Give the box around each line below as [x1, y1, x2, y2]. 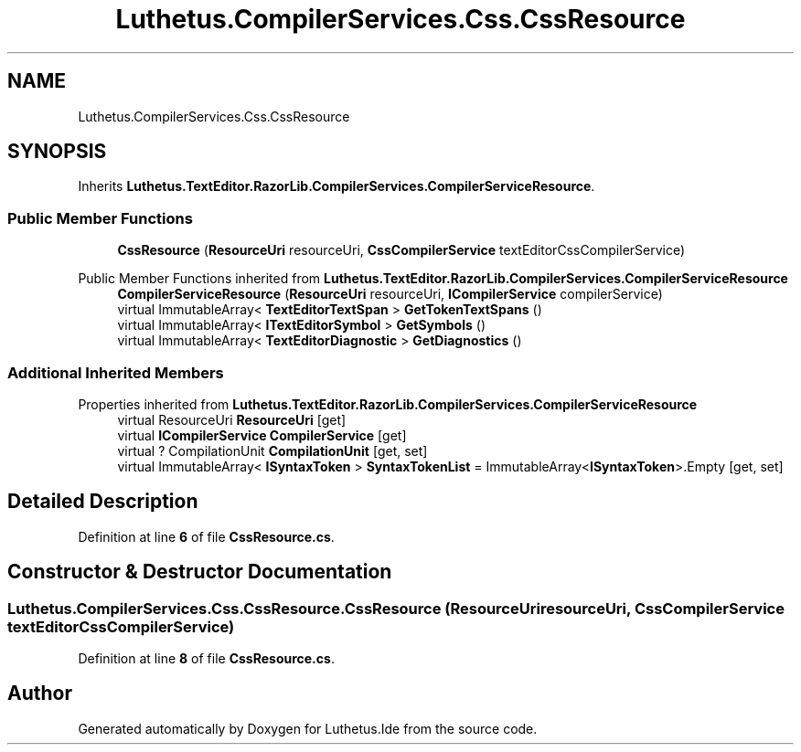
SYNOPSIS [7, 140, 107, 164]
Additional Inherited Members [7, 363, 224, 382]
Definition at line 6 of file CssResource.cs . [78, 528, 335, 545]
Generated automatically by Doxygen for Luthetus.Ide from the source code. [78, 720, 538, 736]
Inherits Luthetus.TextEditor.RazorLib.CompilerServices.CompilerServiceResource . [78, 178, 595, 195]
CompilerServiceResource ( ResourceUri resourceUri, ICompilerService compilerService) [117, 286, 663, 302]
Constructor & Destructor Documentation [7, 560, 392, 584]
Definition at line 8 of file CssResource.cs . [78, 651, 335, 666]
